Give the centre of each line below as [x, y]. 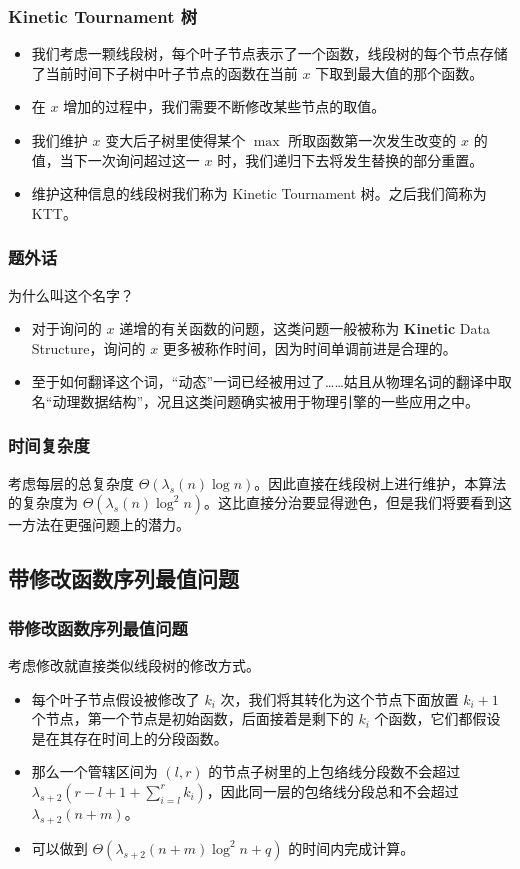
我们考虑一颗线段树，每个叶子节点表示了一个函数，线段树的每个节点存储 [269, 53]
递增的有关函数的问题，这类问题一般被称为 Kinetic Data [304, 328]
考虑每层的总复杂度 [71, 482]
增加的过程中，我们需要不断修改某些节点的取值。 [224, 106]
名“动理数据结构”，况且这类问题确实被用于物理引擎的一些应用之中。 [255, 400]
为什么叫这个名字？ [71, 294]
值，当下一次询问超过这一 [115, 159]
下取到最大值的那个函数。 [399, 72]
